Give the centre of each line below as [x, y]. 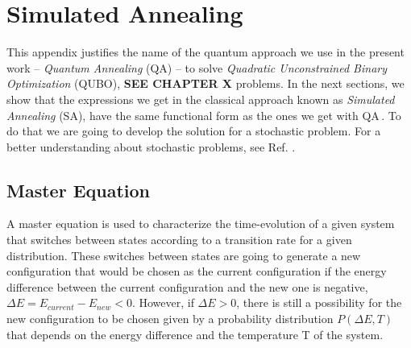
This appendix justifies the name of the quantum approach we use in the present [205, 52]
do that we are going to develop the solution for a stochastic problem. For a [194, 131]
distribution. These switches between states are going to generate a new [184, 255]
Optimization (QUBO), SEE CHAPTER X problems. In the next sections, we [205, 83]
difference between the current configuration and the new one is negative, [187, 286]
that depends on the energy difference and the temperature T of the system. [195, 334]
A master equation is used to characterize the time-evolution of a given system [201, 224]
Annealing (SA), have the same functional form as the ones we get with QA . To [204, 115]
